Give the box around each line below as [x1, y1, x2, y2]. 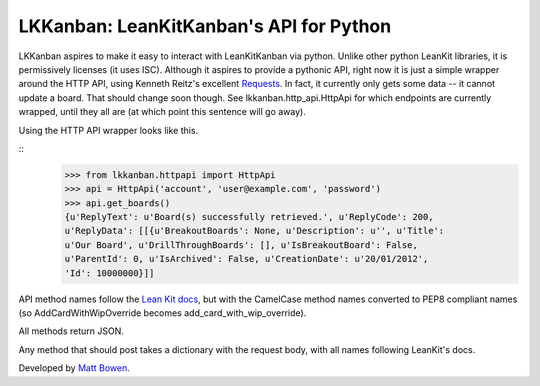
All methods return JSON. [18, 325, 124, 337]
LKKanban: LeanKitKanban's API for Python [18, 15, 392, 37]
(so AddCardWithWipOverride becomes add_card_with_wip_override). [18, 306, 307, 319]
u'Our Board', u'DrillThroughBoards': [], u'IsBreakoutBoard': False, [64, 239, 419, 250]
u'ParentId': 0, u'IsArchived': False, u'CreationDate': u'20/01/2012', [64, 253, 429, 265]
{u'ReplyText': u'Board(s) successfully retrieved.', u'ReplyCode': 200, [64, 211, 434, 223]
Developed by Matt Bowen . [18, 362, 130, 374]
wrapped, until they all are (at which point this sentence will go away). [18, 106, 307, 118]
